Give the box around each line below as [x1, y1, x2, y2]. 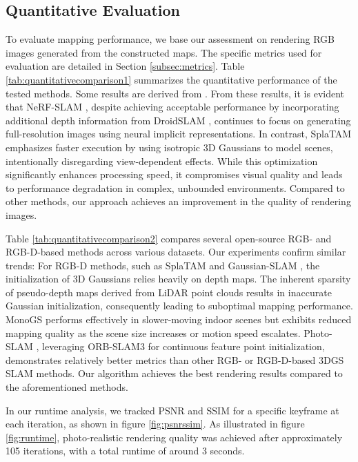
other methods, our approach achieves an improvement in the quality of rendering [6, 194, 351, 209]
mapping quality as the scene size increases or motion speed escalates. [6, 325, 301, 340]
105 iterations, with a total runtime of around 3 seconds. [6, 443, 245, 458]
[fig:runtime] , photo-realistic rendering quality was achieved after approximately [6, 430, 343, 444]
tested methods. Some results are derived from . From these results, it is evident [6, 86, 345, 100]
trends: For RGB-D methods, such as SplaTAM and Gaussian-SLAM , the [6, 258, 320, 272]
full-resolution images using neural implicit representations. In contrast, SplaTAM [6, 126, 352, 141]
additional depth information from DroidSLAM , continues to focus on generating [6, 113, 351, 127]
